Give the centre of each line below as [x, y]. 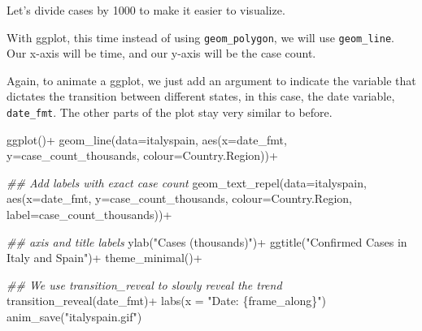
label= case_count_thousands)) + [89, 215]
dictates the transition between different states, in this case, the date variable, [201, 96]
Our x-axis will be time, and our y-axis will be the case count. [161, 53]
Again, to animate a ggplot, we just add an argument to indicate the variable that [211, 80]
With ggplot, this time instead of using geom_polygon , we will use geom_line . [200, 37]
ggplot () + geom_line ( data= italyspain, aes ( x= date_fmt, [147, 139]
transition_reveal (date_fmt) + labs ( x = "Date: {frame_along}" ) [166, 301]
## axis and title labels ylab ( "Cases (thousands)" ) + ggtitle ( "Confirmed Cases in [207, 241]
